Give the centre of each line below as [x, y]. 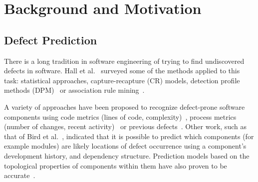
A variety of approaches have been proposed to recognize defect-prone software [125, 106]
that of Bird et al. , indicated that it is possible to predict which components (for [129, 136]
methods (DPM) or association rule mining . [74, 90]
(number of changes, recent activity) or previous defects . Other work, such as [125, 126]
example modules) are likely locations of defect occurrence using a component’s [125, 146]
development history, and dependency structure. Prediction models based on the [127, 155]
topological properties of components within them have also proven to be [116, 165]
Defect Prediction [51, 40]
